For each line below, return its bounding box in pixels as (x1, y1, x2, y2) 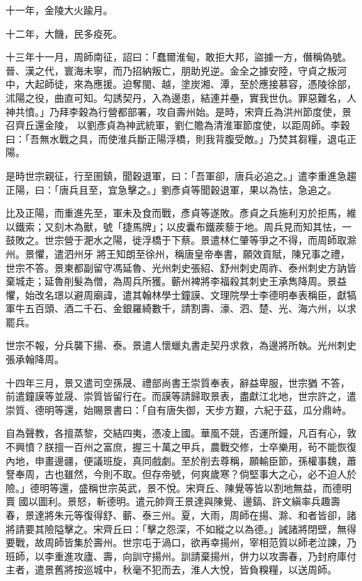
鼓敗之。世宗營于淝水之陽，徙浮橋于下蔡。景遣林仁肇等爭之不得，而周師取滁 (6, 233, 356, 247)
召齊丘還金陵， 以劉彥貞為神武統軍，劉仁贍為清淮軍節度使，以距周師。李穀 (6, 118, 350, 132)
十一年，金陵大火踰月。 (6, 3, 113, 17)
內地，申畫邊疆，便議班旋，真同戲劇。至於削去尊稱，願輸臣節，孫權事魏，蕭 (6, 453, 356, 467)
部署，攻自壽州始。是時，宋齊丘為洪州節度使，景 (127, 104, 352, 118)
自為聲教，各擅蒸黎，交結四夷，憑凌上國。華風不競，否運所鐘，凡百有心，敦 (6, 426, 356, 440)
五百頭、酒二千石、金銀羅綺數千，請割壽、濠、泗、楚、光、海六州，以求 (24, 301, 356, 316)
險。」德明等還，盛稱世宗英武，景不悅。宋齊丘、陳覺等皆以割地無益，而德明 (6, 480, 352, 495)
